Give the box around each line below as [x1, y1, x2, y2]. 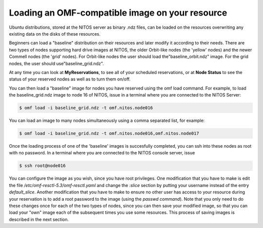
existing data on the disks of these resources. [9, 31, 101, 37]
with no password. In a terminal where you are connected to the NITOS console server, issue [9, 150, 195, 156]
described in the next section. [9, 216, 69, 222]
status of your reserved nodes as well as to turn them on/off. [9, 76, 131, 82]
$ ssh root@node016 [19, 163, 66, 169]
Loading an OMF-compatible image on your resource [9, 7, 227, 18]
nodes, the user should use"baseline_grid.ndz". [9, 60, 104, 66]
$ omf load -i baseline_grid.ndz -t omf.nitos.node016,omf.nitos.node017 [19, 131, 199, 136]
